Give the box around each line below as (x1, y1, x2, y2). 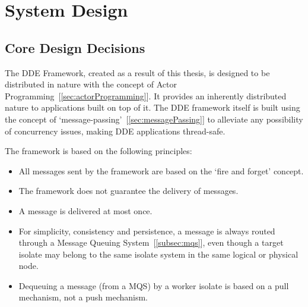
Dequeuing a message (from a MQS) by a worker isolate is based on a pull (18, 279, 289, 292)
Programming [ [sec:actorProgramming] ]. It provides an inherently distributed (5, 89, 287, 102)
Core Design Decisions (5, 38, 145, 57)
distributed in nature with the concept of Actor (5, 78, 177, 90)
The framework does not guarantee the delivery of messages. (18, 184, 239, 197)
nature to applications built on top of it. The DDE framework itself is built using (5, 101, 300, 114)
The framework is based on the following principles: (5, 145, 192, 157)
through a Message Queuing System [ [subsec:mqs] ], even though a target (18, 236, 284, 249)
